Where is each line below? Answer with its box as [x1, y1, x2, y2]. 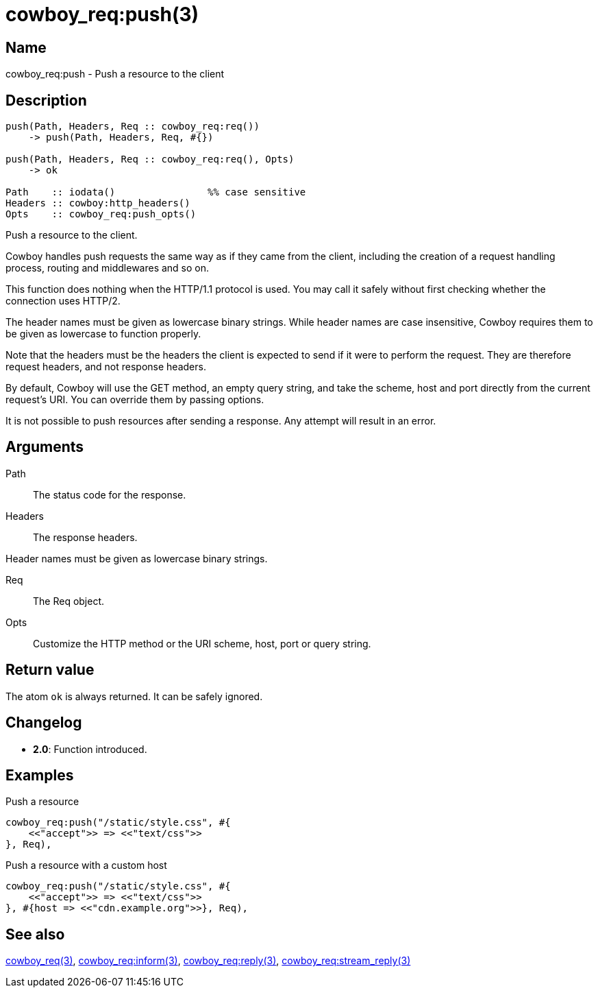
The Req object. [33, 595, 105, 607]
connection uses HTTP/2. [5, 295, 121, 307]
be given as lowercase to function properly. [5, 328, 201, 340]
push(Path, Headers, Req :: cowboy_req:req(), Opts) [5, 154, 295, 165]
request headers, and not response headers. [5, 361, 206, 373]
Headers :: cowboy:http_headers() [5, 198, 190, 209]
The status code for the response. [33, 488, 186, 501]
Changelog [5, 714, 82, 732]
